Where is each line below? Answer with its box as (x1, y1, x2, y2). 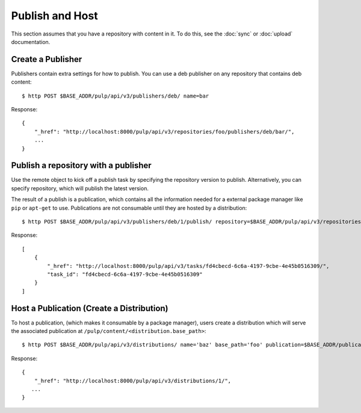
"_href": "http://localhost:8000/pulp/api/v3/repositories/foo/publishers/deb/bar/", (34, 128, 295, 135)
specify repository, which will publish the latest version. (11, 184, 149, 192)
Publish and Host (11, 9, 99, 22)
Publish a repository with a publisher (11, 160, 152, 171)
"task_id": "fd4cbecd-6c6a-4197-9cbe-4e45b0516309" (47, 271, 203, 278)
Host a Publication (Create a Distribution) (11, 303, 168, 313)
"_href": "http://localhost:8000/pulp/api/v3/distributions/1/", (34, 377, 232, 384)
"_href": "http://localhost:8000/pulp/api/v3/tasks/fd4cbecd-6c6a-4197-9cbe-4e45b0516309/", (47, 262, 330, 269)
